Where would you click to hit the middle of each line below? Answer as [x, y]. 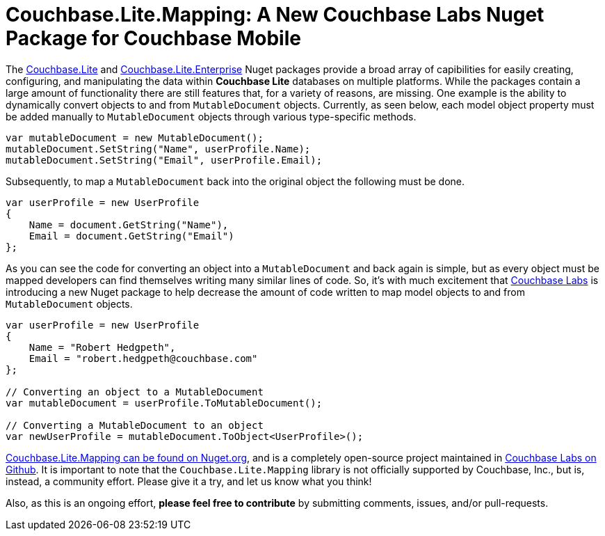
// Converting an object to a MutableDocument [135, 392]
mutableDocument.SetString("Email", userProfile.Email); [164, 160]
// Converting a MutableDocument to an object [135, 425]
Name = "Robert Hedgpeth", [102, 347]
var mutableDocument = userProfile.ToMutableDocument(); [164, 403]
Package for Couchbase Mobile [153, 38]
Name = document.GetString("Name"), [129, 224]
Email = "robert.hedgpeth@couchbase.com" [143, 358]
